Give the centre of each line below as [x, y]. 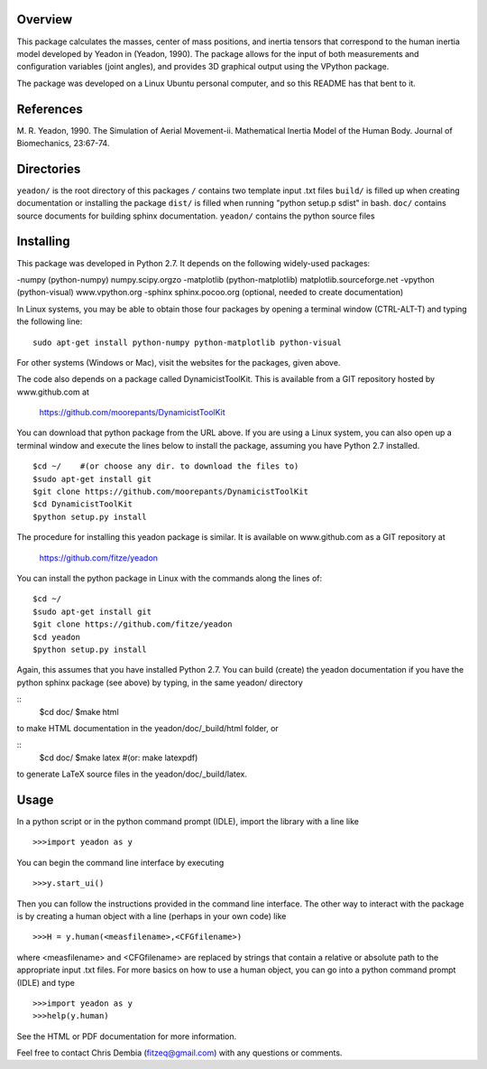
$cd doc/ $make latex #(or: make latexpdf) [119, 758]
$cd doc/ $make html [79, 711]
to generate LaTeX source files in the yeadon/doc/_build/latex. [132, 774]
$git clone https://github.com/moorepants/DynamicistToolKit [170, 492]
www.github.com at [53, 392]
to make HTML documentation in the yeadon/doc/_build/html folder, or [147, 728]
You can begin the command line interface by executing [120, 862]
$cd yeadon [57, 637]
